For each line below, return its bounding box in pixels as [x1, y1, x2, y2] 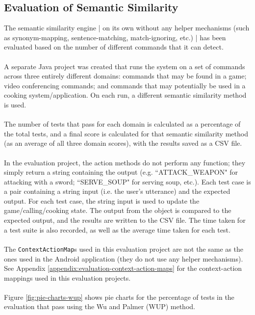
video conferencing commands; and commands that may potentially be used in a [4, 80, 246, 90]
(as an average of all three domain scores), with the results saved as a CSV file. [4, 138, 242, 148]
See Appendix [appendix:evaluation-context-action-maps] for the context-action [4, 263, 242, 273]
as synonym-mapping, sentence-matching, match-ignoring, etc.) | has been [4, 32, 226, 42]
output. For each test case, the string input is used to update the [4, 195, 200, 206]
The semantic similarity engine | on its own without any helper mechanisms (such [4, 23, 250, 33]
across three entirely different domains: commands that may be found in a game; [4, 71, 247, 81]
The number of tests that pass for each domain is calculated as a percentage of [4, 119, 241, 129]
